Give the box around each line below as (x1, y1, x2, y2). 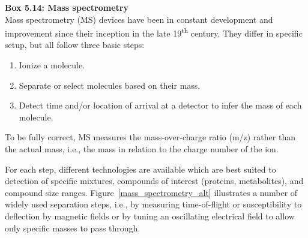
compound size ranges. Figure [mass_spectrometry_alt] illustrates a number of (5, 186, 298, 198)
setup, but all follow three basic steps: (5, 38, 145, 51)
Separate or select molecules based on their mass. (19, 79, 201, 91)
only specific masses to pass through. (5, 221, 140, 234)
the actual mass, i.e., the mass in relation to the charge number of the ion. (5, 143, 279, 155)
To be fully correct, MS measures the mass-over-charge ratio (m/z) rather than (5, 131, 295, 143)
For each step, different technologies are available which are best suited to (5, 162, 276, 175)
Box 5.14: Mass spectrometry (5, 1, 128, 13)
